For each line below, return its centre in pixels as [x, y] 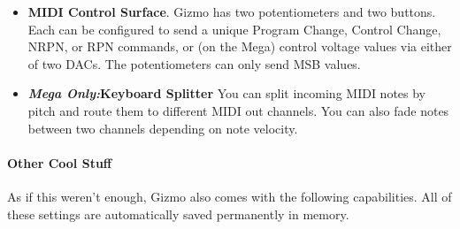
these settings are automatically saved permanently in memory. [178, 214]
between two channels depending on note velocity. [163, 128]
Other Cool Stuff [60, 162]
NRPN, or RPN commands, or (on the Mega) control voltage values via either [240, 46]
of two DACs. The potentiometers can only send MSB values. [194, 63]
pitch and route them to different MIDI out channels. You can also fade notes [238, 110]
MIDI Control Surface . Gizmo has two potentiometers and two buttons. [232, 11]
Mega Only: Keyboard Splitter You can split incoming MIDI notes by [227, 93]
